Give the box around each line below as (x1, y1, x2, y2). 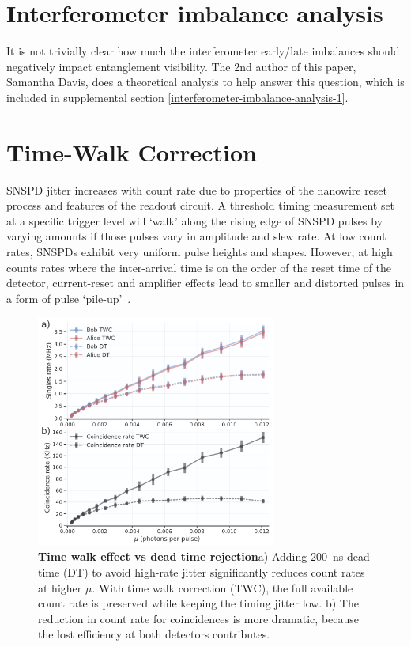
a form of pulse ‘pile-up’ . (6, 289, 131, 306)
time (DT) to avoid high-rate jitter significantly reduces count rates (38, 563, 365, 580)
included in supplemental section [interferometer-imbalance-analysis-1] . (6, 89, 349, 105)
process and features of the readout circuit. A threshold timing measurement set (6, 197, 395, 214)
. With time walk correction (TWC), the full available (92, 579, 353, 596)
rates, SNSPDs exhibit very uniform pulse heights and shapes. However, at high (6, 244, 393, 259)
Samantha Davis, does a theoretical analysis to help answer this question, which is (6, 74, 405, 90)
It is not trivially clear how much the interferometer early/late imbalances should (6, 43, 400, 59)
